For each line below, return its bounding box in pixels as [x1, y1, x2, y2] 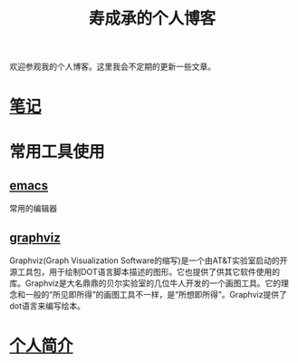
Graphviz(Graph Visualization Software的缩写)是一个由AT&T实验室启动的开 [9, 255, 288, 266]
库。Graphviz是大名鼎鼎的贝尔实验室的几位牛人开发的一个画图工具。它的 [9, 278, 282, 289]
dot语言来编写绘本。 [9, 300, 86, 311]
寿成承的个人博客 [88, 8, 216, 29]
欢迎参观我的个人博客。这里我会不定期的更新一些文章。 [9, 61, 216, 73]
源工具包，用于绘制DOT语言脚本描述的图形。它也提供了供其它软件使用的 [9, 267, 281, 278]
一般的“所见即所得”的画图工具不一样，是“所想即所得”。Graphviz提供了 [24, 289, 287, 300]
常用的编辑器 [9, 203, 57, 214]
